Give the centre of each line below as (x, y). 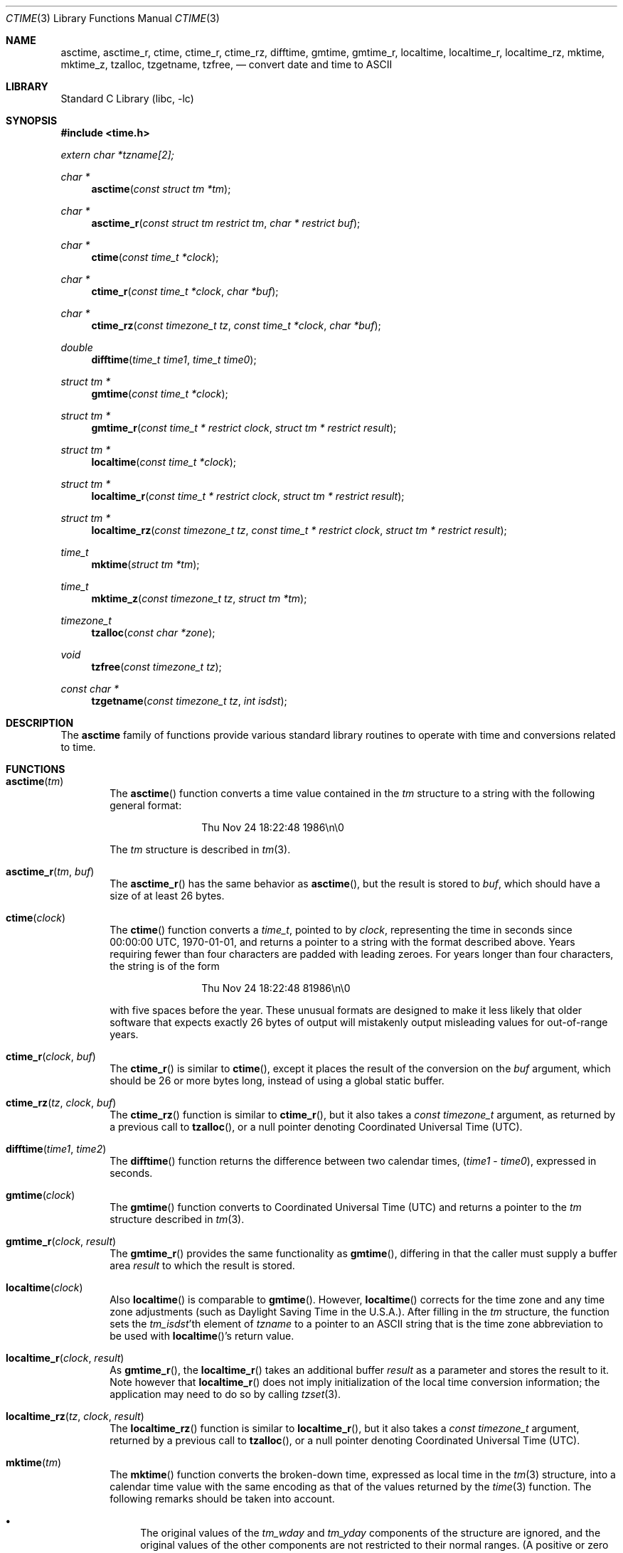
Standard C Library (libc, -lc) (127, 98)
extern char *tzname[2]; (117, 155)
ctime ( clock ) (36, 918)
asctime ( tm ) (35, 781)
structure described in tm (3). (177, 1219)
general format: (146, 805)
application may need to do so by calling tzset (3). (225, 1394)
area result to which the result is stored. (202, 1265)
